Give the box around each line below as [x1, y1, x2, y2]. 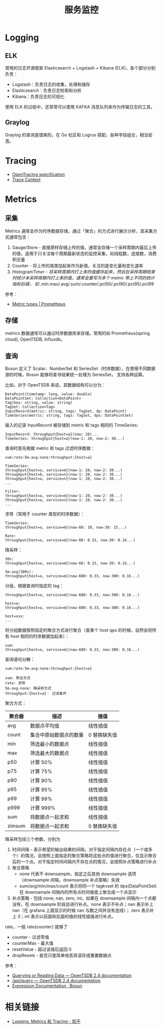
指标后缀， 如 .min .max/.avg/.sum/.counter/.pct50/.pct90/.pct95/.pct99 [12, 281, 154, 287]
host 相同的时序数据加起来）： [10, 633, 69, 639]
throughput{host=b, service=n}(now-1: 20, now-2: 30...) [5, 472, 123, 477]
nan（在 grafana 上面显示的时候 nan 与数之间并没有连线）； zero [12, 907, 141, 913]
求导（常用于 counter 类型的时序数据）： [5, 511, 85, 517]
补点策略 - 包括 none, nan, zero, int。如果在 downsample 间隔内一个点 [12, 895, 152, 901]
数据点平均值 [30, 722, 60, 729]
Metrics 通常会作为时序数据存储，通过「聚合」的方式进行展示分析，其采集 [5, 228, 153, 234]
